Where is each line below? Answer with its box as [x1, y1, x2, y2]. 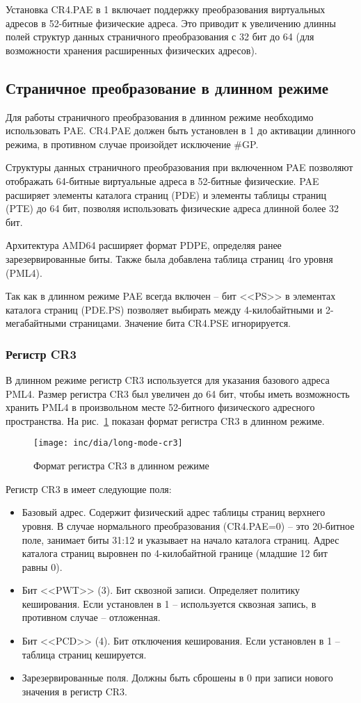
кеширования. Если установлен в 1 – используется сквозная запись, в [22, 596, 316, 611]
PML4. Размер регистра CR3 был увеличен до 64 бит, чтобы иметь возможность [6, 386, 350, 401]
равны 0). [22, 559, 63, 574]
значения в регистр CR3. [22, 684, 128, 698]
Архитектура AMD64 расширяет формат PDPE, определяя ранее [6, 238, 282, 252]
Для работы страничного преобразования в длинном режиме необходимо [6, 109, 314, 124]
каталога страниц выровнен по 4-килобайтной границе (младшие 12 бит [22, 546, 328, 560]
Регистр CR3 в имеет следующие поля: [6, 481, 172, 496]
